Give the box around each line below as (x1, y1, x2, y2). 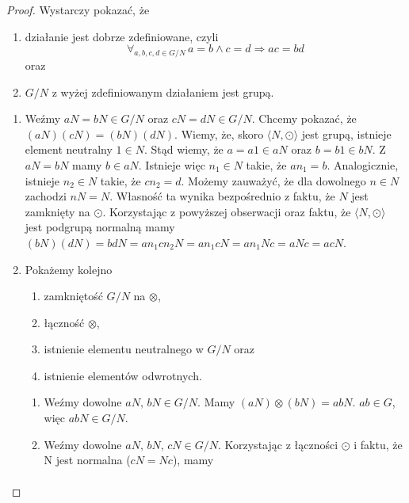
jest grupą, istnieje (301, 125, 392, 142)
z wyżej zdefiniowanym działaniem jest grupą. (52, 83, 274, 100)
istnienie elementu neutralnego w (44, 341, 204, 357)
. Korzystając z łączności (217, 436, 338, 452)
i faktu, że (354, 436, 403, 452)
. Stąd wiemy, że (143, 141, 224, 158)
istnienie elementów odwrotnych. (44, 367, 202, 383)
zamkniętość (44, 288, 103, 304)
